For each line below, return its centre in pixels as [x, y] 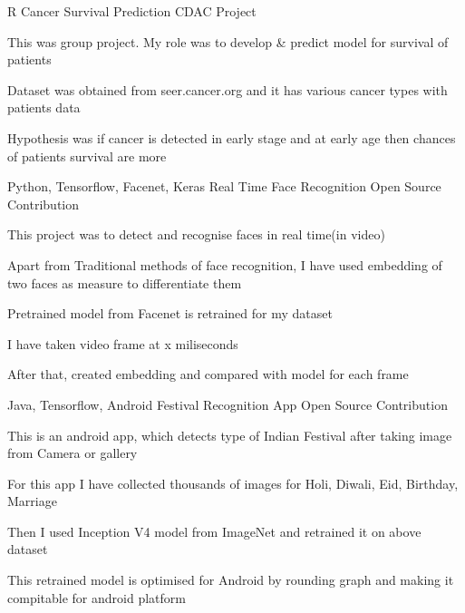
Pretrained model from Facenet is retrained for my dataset [170, 313]
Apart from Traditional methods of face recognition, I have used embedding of [225, 264]
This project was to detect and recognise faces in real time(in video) [196, 234]
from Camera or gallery [73, 453]
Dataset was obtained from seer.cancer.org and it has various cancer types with [228, 89]
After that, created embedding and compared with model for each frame [208, 374]
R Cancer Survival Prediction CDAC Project [132, 11]
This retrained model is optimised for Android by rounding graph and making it [231, 580]
